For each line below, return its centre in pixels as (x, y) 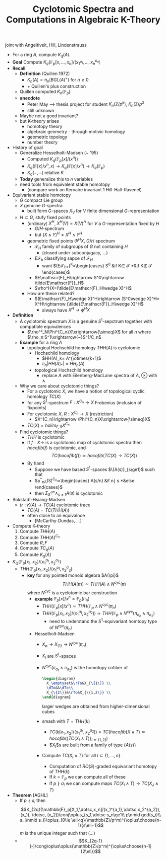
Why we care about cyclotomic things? (59, 386)
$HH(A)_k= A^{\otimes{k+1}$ (72, 358)
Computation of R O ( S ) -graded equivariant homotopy (103, 767)
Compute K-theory (31, 526)
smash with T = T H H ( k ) (66, 721)
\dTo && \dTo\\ (60, 688)
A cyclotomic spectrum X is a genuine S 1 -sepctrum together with (86, 321)
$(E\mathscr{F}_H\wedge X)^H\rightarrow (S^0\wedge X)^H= (97, 299)
